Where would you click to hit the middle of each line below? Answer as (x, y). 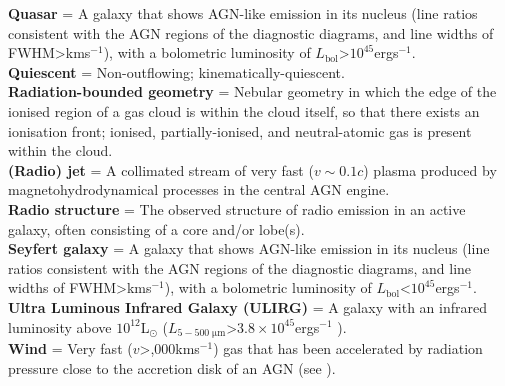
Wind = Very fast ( (70, 347)
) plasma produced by (430, 169)
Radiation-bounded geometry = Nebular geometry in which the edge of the (252, 91)
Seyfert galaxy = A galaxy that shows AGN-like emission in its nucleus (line (249, 248)
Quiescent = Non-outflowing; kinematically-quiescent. (176, 71)
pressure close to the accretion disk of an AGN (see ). (172, 367)
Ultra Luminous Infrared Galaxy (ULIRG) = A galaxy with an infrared (247, 306)
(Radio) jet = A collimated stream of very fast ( (161, 169)
